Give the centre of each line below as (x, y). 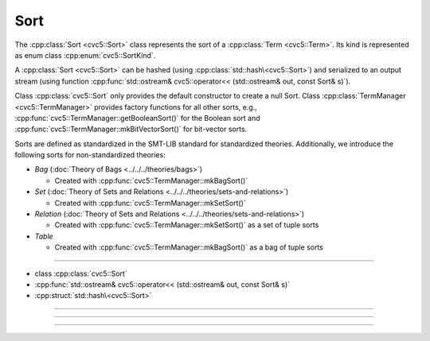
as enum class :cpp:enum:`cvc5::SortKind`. (85, 55)
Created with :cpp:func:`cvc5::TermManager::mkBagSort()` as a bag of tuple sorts (189, 247)
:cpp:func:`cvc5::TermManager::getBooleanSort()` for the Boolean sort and (137, 118)
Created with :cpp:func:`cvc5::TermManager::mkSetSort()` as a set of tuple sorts (187, 225)
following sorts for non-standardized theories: (90, 155)
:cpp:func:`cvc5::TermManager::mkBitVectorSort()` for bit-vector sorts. (131, 129)
